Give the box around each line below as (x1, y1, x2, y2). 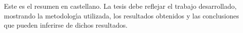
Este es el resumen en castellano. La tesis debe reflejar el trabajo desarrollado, (4, 1, 237, 11)
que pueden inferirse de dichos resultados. (4, 20, 128, 30)
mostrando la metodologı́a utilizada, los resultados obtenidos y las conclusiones (4, 10, 239, 20)
